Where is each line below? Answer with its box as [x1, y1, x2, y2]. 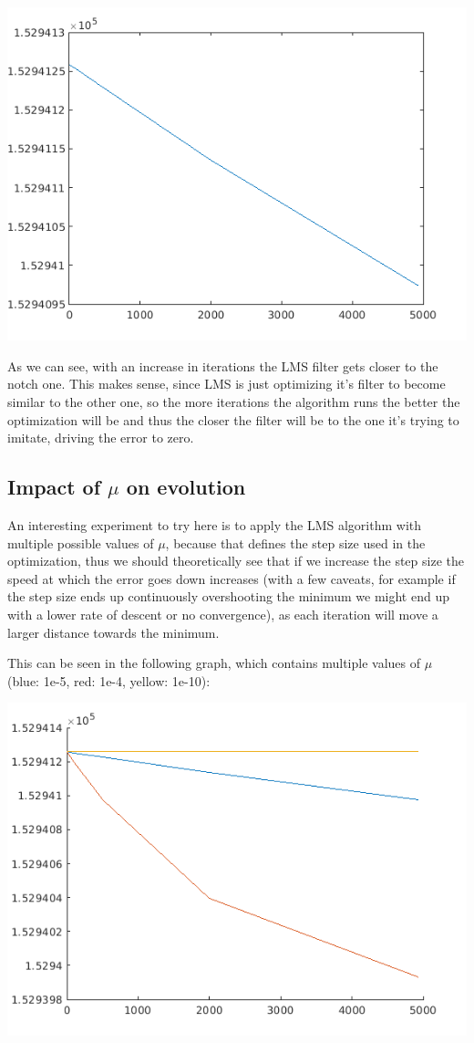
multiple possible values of [7, 533, 154, 552]
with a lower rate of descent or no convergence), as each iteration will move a [7, 604, 438, 623]
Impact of [7, 473, 101, 501]
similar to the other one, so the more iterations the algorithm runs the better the [7, 391, 460, 411]
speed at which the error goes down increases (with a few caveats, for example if [7, 568, 456, 588]
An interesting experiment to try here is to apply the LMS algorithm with [7, 515, 422, 534]
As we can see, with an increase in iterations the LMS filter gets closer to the [7, 356, 438, 375]
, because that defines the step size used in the [165, 533, 426, 552]
